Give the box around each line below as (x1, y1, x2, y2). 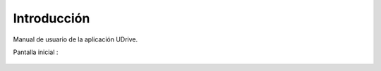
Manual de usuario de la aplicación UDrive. (13, 35, 138, 44)
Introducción (13, 11, 90, 26)
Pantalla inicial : (13, 48, 59, 56)
